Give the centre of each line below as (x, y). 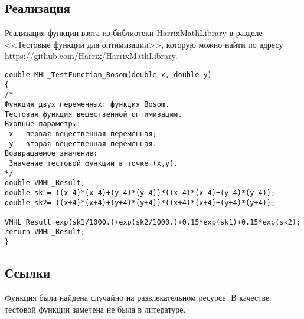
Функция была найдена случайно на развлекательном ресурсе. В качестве (137, 297)
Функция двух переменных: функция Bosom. (87, 104)
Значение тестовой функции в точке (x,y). (94, 163)
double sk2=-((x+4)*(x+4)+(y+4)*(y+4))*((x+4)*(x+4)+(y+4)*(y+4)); (140, 203)
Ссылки (28, 273)
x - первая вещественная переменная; (83, 134)
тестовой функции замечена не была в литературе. (95, 309)
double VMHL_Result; (45, 183)
